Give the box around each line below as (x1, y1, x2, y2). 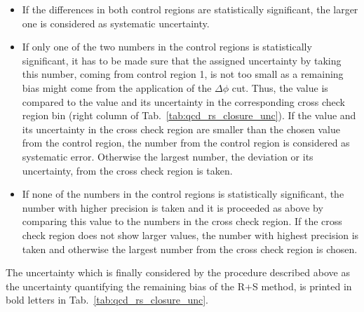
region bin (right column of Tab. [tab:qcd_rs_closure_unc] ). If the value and (22, 108, 356, 123)
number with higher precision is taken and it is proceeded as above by (22, 200, 323, 215)
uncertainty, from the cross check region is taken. (22, 163, 233, 177)
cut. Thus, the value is (231, 80, 328, 95)
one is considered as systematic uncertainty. (22, 15, 210, 30)
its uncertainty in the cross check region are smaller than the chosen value (22, 121, 340, 136)
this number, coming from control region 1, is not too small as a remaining (22, 67, 344, 81)
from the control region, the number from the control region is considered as (22, 135, 350, 150)
